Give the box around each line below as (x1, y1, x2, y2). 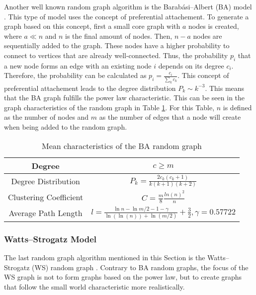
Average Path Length (8, 207, 83, 219)
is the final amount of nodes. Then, (65, 30, 172, 41)
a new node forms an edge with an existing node (4, 60, 152, 71)
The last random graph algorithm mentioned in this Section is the (4, 252, 205, 263)
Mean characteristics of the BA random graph (42, 140, 202, 151)
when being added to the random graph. (4, 122, 127, 132)
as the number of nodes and (4, 112, 89, 122)
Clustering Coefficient (8, 191, 84, 203)
